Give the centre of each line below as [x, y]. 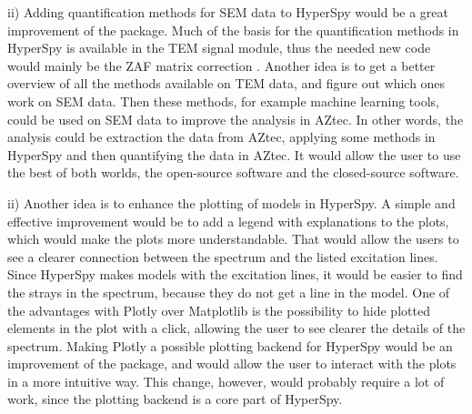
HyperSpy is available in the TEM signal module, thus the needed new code [219, 48]
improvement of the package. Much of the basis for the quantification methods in [233, 30]
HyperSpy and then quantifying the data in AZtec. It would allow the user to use [234, 154]
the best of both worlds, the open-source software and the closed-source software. [233, 172]
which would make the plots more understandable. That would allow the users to [233, 239]
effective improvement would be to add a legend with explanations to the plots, [228, 221]
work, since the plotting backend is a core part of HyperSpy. [175, 399]
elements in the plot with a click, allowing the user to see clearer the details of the [236, 328]
